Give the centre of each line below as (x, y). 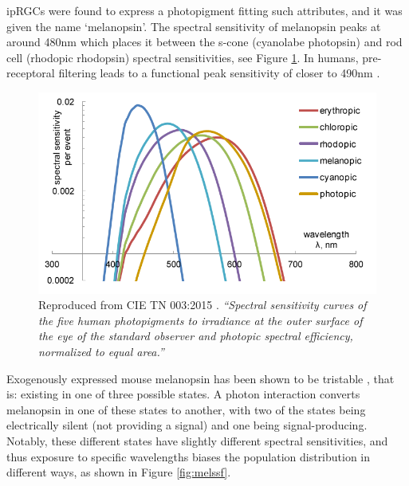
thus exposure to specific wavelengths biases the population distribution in (189, 456)
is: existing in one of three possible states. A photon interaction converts (183, 394)
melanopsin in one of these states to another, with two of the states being (186, 409)
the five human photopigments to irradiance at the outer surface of (201, 320)
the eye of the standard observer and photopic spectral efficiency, (196, 336)
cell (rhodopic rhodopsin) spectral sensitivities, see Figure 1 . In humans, (183, 57)
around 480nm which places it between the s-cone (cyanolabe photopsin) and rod (204, 42)
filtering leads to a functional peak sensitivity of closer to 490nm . (219, 73)
